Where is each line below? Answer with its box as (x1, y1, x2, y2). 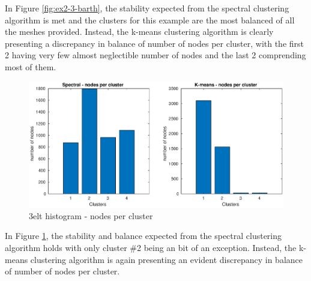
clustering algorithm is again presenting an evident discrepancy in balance (30, 253, 303, 265)
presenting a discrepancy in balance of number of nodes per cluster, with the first (5, 37, 304, 49)
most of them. (5, 60, 56, 73)
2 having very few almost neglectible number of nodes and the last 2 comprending (5, 49, 306, 61)
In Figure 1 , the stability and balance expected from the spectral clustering (5, 229, 282, 242)
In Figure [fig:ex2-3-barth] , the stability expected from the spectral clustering (5, 2, 289, 14)
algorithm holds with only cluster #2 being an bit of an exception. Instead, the (5, 241, 297, 254)
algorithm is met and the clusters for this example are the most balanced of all (5, 13, 295, 26)
